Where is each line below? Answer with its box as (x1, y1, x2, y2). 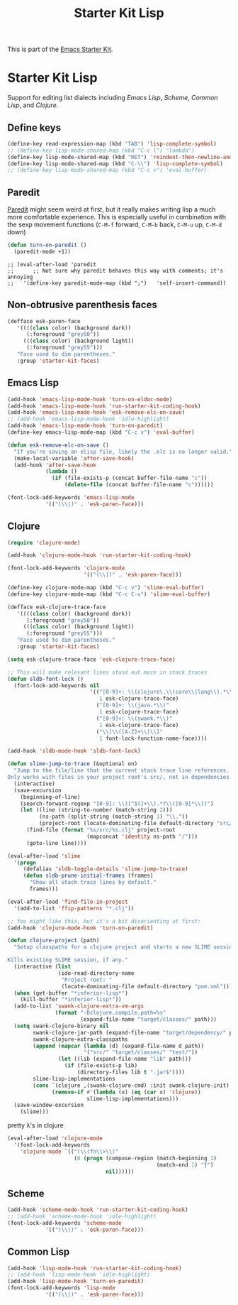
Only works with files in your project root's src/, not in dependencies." (7, 774, 236, 781)
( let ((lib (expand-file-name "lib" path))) (57, 1056, 192, 1063)
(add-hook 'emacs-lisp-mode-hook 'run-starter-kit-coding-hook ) (7, 403, 201, 410)
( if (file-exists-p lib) (64, 1062, 138, 1069)
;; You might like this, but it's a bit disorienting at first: (7, 917, 201, 924)
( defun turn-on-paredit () (7, 241, 87, 249)
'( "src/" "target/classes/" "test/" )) (83, 1049, 198, 1056)
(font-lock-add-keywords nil (13, 682, 100, 689)
